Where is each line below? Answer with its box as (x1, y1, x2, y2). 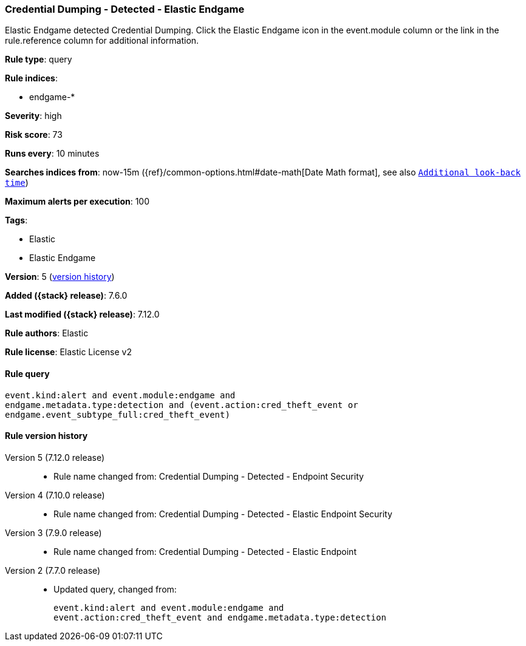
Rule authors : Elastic (5, 328, 89, 339)
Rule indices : (5, 73, 58, 84)
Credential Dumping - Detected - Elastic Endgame (5, 3, 245, 15)
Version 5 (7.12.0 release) (5, 452, 105, 463)
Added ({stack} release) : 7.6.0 (5, 290, 128, 301)
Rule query (5, 368, 50, 379)
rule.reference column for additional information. (5, 35, 199, 46)
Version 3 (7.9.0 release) (5, 527, 102, 538)
